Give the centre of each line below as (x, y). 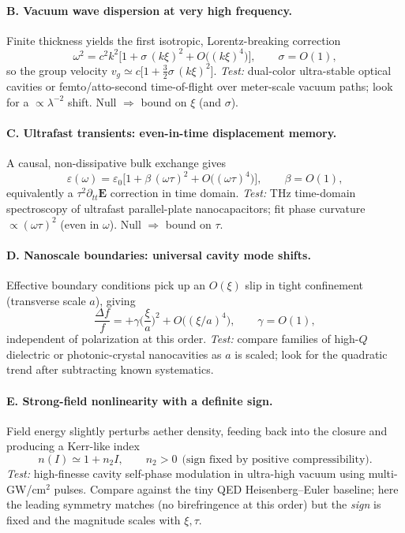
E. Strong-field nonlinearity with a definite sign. (140, 400)
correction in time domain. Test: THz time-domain (233, 193)
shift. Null (92, 101)
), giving (115, 300)
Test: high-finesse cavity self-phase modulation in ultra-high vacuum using (186, 473)
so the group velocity (57, 70)
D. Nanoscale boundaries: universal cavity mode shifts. (159, 254)
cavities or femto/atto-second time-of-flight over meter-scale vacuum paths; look (200, 86)
